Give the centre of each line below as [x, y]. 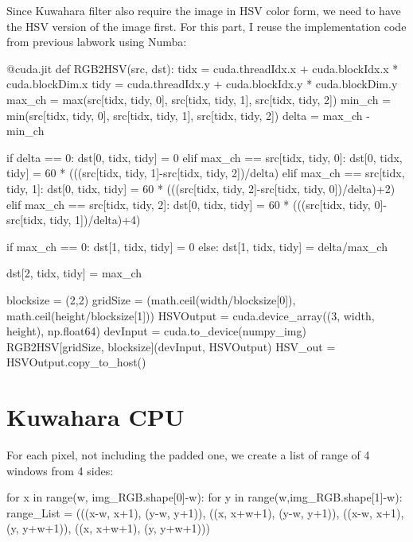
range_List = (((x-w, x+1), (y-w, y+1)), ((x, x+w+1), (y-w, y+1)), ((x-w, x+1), [205, 512]
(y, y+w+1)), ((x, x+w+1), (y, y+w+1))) [108, 528]
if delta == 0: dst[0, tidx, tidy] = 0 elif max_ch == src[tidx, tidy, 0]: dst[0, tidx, [205, 157]
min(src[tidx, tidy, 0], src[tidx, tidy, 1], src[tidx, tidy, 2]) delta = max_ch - [188, 115]
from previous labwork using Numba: [97, 42]
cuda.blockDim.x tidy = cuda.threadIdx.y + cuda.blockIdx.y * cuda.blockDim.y [202, 84]
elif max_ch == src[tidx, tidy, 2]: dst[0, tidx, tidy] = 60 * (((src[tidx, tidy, [189, 204]
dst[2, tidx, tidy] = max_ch [74, 273]
